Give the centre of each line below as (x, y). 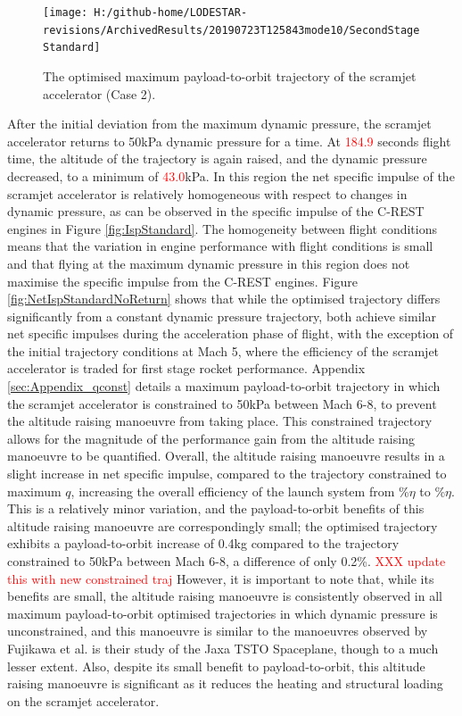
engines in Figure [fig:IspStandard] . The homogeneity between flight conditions (222, 228)
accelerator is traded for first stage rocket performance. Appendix (186, 368)
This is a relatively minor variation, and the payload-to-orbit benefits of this (216, 508)
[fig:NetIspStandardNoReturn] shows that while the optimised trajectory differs (224, 299)
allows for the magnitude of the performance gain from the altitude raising (211, 438)
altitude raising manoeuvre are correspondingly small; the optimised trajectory (223, 525)
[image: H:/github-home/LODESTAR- (145, 12)
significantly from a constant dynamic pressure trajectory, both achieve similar (222, 316)
